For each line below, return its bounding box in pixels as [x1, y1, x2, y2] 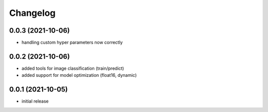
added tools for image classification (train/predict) [21, 65, 124, 71]
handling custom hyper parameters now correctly [21, 40, 123, 46]
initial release [21, 98, 49, 104]
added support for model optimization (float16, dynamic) [21, 72, 137, 78]
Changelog [9, 7, 56, 18]
